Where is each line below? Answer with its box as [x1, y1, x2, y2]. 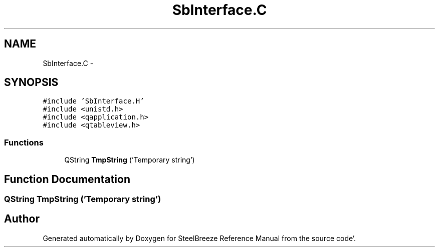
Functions [4, 137, 44, 147]
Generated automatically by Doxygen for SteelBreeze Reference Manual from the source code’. [43, 233, 356, 242]
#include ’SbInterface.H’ [43, 97, 144, 105]
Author [4, 212, 40, 225]
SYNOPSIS [4, 76, 59, 89]
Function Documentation [4, 172, 130, 185]
